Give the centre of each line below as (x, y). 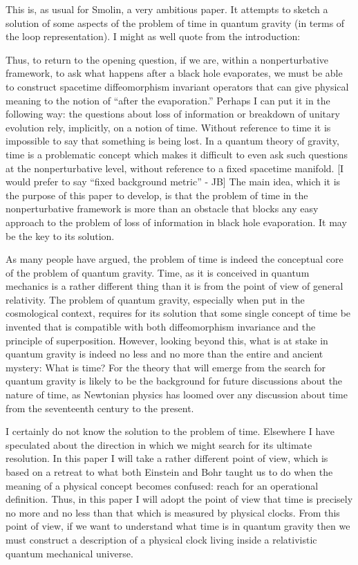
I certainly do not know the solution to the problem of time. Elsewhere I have (170, 431)
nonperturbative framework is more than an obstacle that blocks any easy (162, 209)
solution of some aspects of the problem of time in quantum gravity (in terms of (175, 22)
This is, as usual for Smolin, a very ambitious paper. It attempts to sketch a (167, 9)
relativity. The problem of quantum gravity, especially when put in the (155, 299)
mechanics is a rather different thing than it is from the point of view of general (175, 286)
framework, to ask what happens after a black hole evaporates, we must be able (174, 73)
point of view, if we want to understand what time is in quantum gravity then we (178, 526)
